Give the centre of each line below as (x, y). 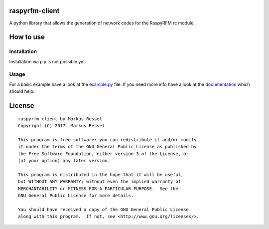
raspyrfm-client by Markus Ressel (60, 119)
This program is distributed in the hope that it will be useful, (101, 174)
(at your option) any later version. (64, 160)
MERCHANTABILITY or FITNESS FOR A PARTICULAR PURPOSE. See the (98, 189)
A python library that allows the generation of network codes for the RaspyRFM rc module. (102, 23)
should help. (22, 91)
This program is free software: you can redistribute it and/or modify (107, 139)
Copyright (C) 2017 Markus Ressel (62, 125)
